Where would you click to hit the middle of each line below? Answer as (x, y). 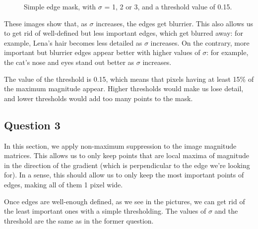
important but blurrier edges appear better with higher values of (102, 52)
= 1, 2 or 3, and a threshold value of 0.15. (168, 6)
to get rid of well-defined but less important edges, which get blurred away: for (124, 33)
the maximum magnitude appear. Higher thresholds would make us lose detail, (124, 88)
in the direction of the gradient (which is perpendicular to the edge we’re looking (127, 165)
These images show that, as (46, 23)
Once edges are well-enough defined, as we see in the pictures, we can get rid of (125, 201)
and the (226, 211)
